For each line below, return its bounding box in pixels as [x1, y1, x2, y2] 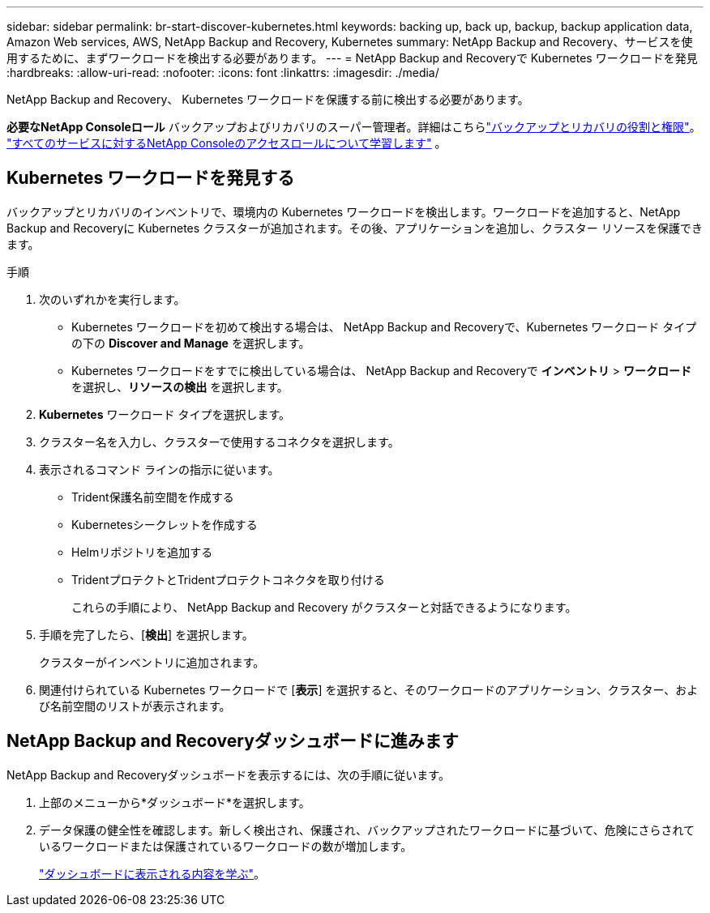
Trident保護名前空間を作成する [71, 489, 234, 504]
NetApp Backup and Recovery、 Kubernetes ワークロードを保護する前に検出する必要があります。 [6, 92, 529, 106]
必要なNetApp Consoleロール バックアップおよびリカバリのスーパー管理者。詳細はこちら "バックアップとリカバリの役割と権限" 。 [6, 120, 701, 134]
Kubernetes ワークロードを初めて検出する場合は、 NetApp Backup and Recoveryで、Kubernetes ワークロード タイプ [71, 319, 697, 334]
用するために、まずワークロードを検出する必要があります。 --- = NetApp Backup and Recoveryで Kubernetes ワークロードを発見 [6, 51, 698, 65]
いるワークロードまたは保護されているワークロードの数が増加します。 [39, 838, 413, 853]
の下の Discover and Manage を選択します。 [71, 335, 310, 350]
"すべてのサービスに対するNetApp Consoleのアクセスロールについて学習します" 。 [6, 136, 447, 150]
